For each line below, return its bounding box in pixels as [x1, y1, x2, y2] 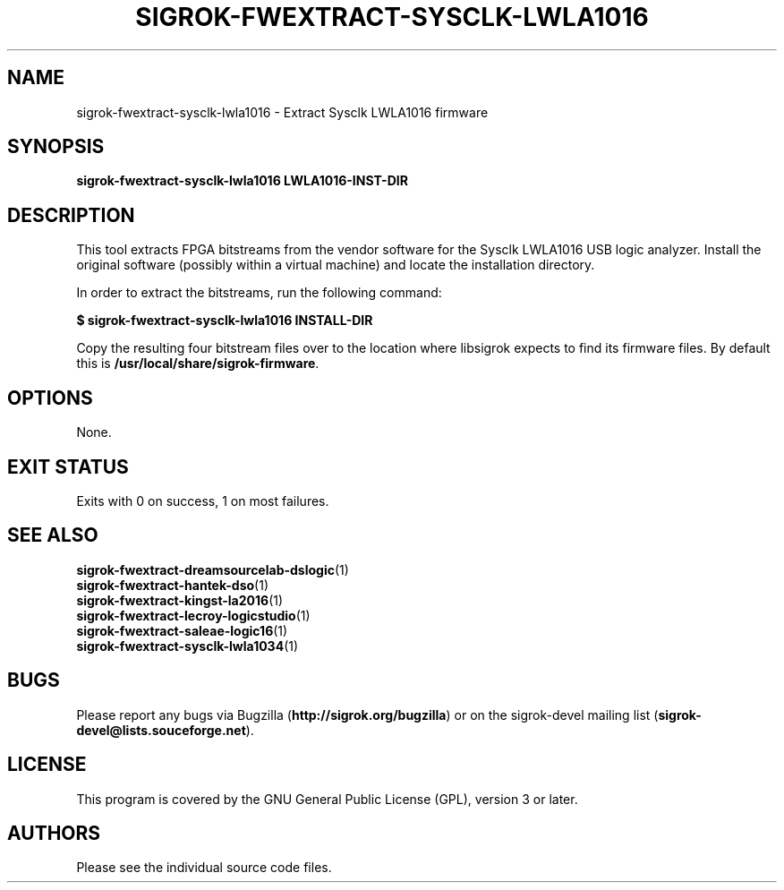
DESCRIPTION [7, 203, 135, 227]
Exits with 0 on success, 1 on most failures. [76, 492, 329, 509]
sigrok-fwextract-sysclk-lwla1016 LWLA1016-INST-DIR [76, 173, 408, 189]
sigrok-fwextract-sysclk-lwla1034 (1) [76, 638, 299, 654]
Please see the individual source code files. [76, 860, 332, 876]
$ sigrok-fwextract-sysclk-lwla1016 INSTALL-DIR [76, 312, 373, 329]
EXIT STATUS [7, 455, 129, 478]
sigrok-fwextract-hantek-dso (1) [76, 577, 268, 593]
